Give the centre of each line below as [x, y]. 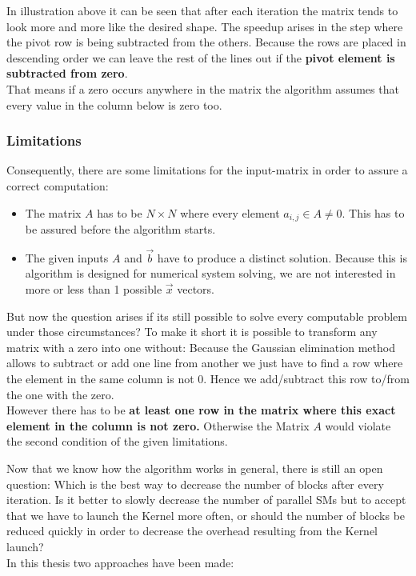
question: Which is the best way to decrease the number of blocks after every [195, 484]
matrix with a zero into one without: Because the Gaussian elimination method [201, 347]
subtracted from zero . [67, 73]
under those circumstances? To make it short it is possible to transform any [192, 332]
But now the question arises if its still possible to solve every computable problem [207, 316]
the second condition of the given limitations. [117, 441]
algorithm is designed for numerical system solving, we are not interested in [210, 273]
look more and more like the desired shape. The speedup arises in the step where [205, 26]
